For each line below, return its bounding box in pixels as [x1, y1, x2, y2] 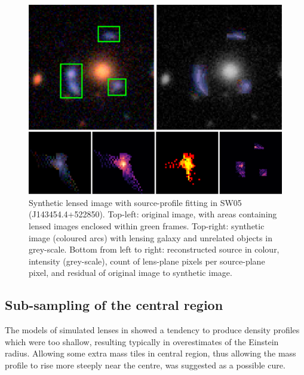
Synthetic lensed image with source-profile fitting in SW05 [29, 196, 242, 208]
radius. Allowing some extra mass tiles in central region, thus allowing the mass [5, 347, 296, 359]
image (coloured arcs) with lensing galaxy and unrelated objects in [29, 231, 272, 244]
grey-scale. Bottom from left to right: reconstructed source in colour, [29, 243, 280, 256]
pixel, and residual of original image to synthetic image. [29, 266, 232, 279]
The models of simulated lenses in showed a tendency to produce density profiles [5, 324, 300, 336]
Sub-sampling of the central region [5, 296, 223, 314]
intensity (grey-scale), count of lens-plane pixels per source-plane [29, 254, 265, 267]
